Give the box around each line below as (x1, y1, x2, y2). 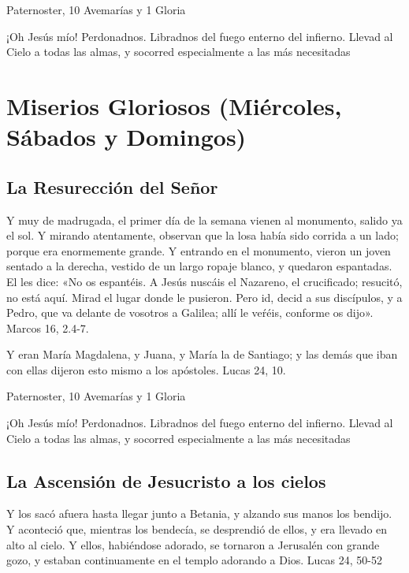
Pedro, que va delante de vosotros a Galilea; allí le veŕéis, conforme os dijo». (6, 304, 374, 321)
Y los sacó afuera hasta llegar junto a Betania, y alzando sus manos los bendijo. (6, 505, 392, 522)
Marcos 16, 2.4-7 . (6, 319, 89, 336)
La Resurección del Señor (6, 174, 218, 199)
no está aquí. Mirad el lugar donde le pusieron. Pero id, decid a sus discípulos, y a (6, 288, 403, 305)
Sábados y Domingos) (6, 121, 247, 153)
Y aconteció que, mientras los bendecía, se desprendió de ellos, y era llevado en (6, 521, 388, 538)
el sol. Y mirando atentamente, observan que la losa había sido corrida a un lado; (6, 227, 399, 244)
